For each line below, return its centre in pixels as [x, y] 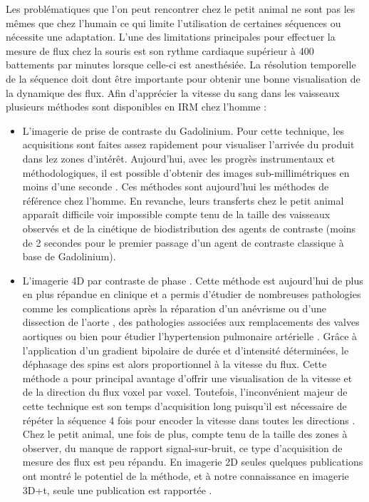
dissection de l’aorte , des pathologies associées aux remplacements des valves [191, 322]
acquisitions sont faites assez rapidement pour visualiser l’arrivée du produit [188, 144]
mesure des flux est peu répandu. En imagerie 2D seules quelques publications [193, 462]
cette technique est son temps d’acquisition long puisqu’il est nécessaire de [184, 406]
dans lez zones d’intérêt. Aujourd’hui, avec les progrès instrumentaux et [179, 158]
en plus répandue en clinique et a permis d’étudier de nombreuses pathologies [192, 294]
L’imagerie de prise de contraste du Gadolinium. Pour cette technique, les [183, 130]
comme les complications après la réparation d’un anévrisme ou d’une [175, 308]
